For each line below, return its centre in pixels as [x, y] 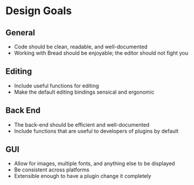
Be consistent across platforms [51, 170]
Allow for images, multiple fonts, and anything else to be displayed [94, 164]
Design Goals [39, 11]
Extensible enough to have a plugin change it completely [83, 176]
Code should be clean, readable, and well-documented [81, 47]
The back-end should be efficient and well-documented [82, 124]
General [21, 33]
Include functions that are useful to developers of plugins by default [96, 131]
